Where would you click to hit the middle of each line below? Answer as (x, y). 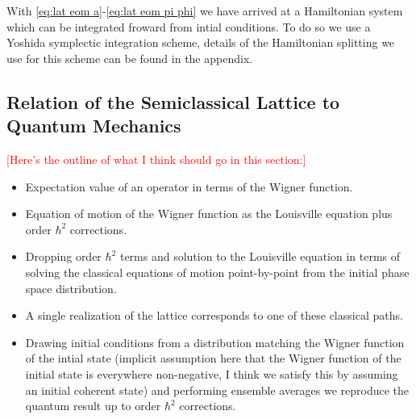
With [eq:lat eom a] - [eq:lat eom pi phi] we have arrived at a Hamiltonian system (205, 10)
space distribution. (71, 288)
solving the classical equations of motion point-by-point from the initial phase (217, 272)
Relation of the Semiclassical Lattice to (173, 101)
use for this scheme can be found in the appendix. (130, 58)
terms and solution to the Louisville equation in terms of (260, 256)
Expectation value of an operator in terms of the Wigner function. (189, 186)
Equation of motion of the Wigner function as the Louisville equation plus (209, 214)
